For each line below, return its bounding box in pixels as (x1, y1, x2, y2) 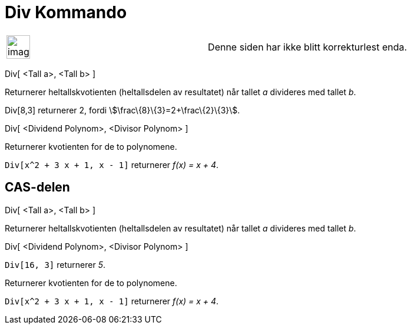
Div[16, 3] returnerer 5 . (5, 259, 105, 270)
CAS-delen (5, 180, 70, 195)
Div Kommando (5, 2, 127, 22)
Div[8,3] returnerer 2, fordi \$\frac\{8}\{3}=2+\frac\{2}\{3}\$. (5, 105, 240, 115)
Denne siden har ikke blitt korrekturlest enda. (208, 41, 407, 53)
